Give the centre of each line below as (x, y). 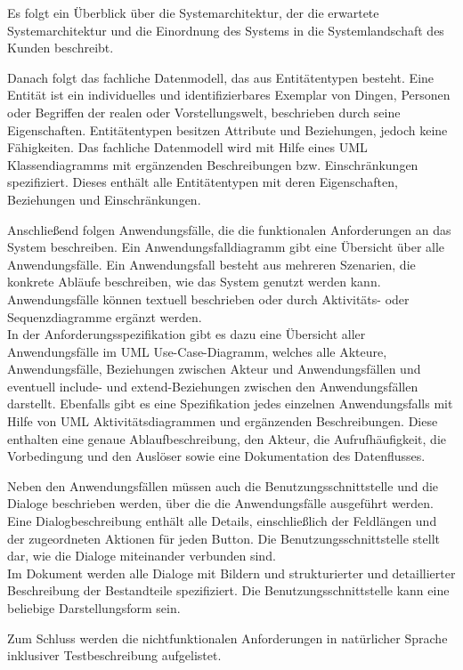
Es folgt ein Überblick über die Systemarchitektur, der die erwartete (193, 12)
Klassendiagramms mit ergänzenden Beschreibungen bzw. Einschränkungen (213, 164)
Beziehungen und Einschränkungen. (104, 199)
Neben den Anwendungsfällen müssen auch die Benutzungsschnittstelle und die (223, 485)
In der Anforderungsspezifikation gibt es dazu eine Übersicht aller (187, 334)
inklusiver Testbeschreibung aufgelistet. (114, 655)
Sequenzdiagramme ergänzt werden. (105, 316)
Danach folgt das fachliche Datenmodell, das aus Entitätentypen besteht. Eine (221, 77)
